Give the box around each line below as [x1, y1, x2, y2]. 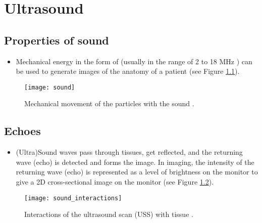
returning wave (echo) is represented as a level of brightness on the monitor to [16, 166, 258, 177]
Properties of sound [4, 32, 109, 48]
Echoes [4, 123, 41, 139]
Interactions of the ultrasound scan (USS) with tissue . [24, 209, 193, 219]
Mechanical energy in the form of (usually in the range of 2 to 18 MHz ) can [16, 56, 252, 66]
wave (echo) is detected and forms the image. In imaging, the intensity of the [16, 156, 254, 167]
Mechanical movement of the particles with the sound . [24, 98, 194, 109]
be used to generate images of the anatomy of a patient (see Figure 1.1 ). [16, 66, 240, 76]
